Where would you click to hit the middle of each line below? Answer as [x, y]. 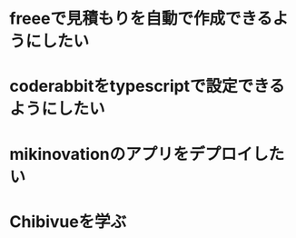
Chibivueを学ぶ [68, 221]
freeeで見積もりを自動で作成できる [141, 19]
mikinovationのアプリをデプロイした [147, 154]
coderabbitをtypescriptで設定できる [148, 86]
